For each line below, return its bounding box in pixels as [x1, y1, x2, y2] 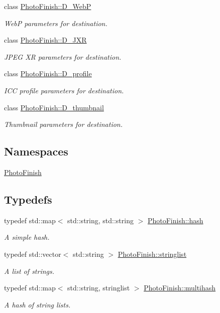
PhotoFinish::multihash [144, 282, 216, 293]
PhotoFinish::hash [147, 215, 203, 225]
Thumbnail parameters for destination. [4, 119, 123, 129]
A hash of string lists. [4, 299, 71, 309]
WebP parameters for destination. [4, 18, 107, 28]
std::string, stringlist [67, 282, 130, 293]
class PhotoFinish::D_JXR [4, 35, 87, 45]
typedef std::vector [4, 248, 61, 259]
